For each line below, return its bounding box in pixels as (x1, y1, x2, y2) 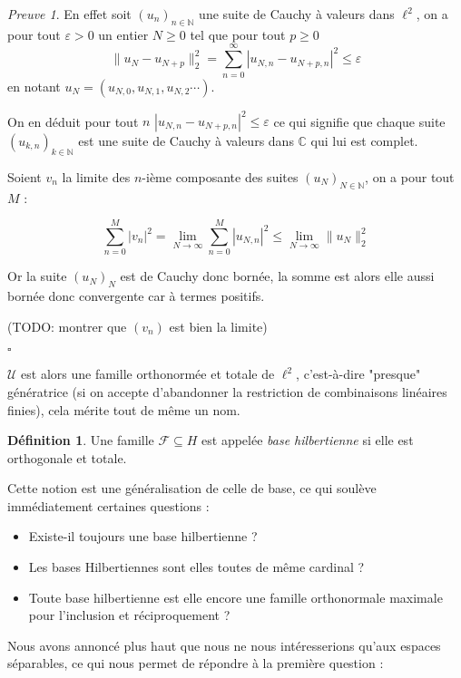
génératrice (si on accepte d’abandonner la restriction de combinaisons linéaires (7, 382, 447, 401)
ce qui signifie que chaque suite (273, 111, 446, 131)
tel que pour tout (190, 24, 286, 44)
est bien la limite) (169, 316, 268, 335)
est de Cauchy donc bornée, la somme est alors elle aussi (120, 266, 435, 286)
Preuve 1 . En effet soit (7, 5, 132, 23)
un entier (98, 24, 149, 44)
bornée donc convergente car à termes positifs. (7, 286, 265, 305)
